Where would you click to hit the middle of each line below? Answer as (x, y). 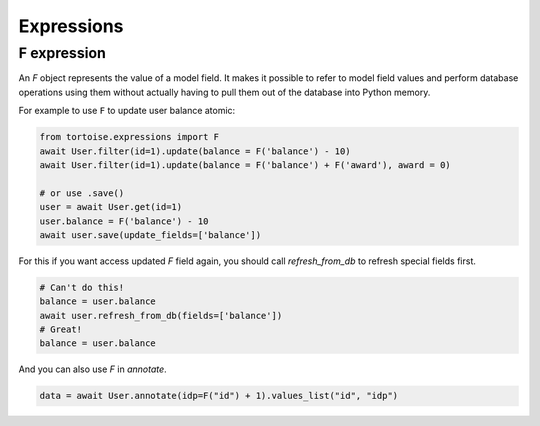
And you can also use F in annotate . (92, 369)
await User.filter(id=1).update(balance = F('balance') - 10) (195, 151)
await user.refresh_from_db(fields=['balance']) (161, 315)
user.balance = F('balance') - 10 (124, 221)
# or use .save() (82, 193)
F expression (62, 53)
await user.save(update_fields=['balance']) (150, 234)
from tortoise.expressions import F (129, 137)
